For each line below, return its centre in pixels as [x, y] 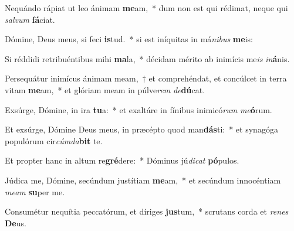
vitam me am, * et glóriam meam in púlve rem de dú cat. [105, 89]
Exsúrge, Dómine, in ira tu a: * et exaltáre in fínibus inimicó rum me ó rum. [138, 109]
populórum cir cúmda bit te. [54, 140]
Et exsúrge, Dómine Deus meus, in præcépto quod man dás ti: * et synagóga [141, 129]
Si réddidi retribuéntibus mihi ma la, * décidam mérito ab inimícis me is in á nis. [147, 58]
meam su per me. [35, 191]
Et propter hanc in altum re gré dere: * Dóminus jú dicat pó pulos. [122, 160]
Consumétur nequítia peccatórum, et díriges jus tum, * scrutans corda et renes [147, 211]
